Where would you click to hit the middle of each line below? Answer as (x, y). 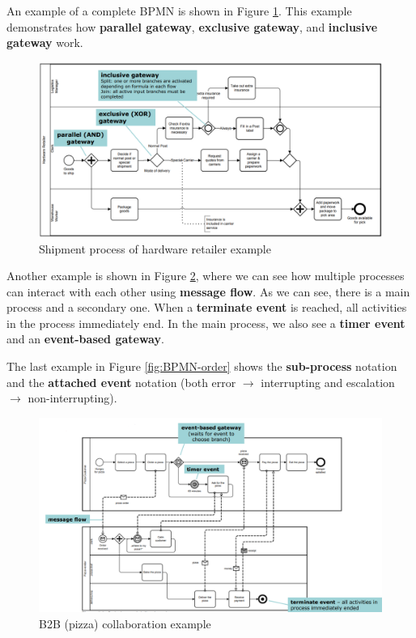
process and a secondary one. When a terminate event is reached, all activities (207, 307)
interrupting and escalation (328, 382)
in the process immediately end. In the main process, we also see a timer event (206, 323)
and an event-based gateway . (85, 339)
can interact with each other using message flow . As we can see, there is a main (208, 291)
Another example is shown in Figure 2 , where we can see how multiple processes (206, 276)
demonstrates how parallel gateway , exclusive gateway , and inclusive (192, 26)
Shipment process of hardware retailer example (155, 248)
